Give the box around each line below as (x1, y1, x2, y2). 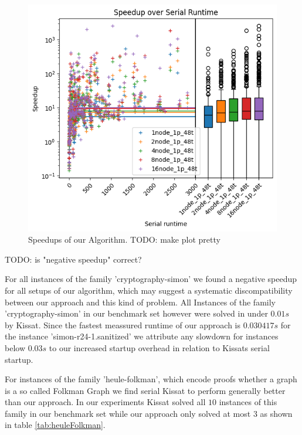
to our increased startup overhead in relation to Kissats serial (49, 341, 270, 354)
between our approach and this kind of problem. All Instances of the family (5, 295, 276, 308)
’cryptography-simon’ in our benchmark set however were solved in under (5, 307, 268, 320)
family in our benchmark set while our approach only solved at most (5, 407, 251, 419)
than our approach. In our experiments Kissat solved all (5, 396, 206, 408)
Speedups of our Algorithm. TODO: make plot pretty (28, 233, 220, 246)
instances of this (219, 396, 277, 408)
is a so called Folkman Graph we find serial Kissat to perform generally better (5, 384, 286, 396)
